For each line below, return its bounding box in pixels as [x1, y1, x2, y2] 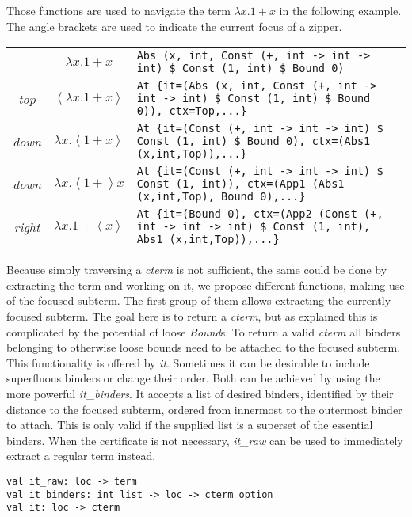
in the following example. [279, 2, 402, 18]
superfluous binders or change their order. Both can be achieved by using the [6, 370, 380, 386]
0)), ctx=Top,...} [136, 105, 247, 118]
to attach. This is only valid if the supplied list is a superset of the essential [6, 416, 373, 433]
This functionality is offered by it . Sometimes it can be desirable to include [6, 354, 370, 371]
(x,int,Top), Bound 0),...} [136, 190, 306, 203]
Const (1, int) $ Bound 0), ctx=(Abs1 [136, 135, 371, 148]
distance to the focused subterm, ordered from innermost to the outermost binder [6, 401, 402, 417]
